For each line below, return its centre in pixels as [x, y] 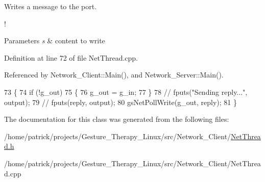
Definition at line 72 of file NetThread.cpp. [71, 57]
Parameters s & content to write [55, 41]
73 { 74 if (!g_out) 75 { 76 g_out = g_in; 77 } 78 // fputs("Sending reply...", [126, 92]
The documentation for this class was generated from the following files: [117, 119]
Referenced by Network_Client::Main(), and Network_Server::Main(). [114, 75]
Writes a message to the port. [51, 6]
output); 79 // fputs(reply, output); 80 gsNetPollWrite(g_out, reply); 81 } [121, 102]
